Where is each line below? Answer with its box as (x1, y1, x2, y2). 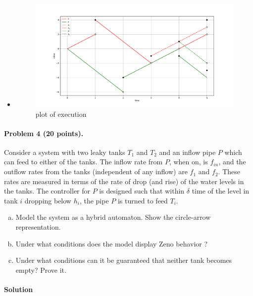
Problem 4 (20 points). (4, 128, 84, 138)
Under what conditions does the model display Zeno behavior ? (15, 238, 208, 248)
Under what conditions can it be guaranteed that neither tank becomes (15, 255, 232, 265)
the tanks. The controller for (4, 186, 91, 196)
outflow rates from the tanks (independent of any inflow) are (4, 166, 188, 177)
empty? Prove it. (15, 264, 66, 275)
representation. (15, 222, 61, 232)
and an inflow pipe (159, 147, 216, 157)
